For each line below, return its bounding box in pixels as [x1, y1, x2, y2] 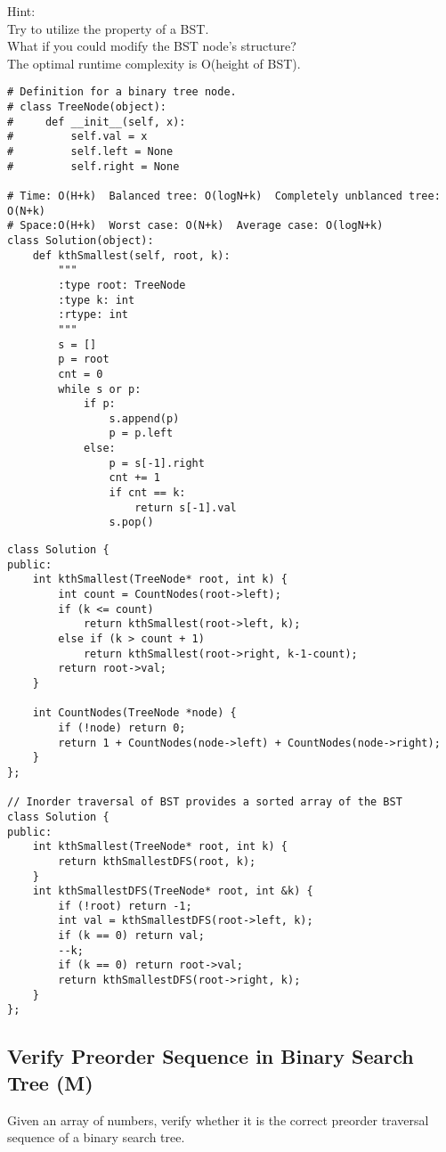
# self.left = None [7, 145, 174, 158]
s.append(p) [109, 412, 180, 425]
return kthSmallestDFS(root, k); [58, 854, 256, 868]
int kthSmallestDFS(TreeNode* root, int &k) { [32, 885, 313, 898]
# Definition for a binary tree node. [7, 86, 237, 99]
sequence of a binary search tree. [7, 1128, 185, 1147]
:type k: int [58, 293, 135, 306]
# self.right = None [7, 159, 180, 173]
